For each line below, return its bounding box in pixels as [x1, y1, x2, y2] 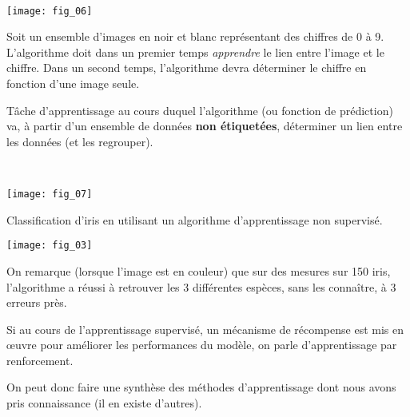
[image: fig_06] [6, 5, 93, 17]
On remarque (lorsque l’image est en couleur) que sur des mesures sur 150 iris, [6, 262, 391, 279]
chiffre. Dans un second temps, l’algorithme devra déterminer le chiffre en [6, 59, 367, 76]
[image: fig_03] [6, 240, 93, 252]
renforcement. [6, 351, 74, 368]
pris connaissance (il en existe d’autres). [6, 395, 202, 411]
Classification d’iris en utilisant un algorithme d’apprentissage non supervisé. [6, 211, 383, 228]
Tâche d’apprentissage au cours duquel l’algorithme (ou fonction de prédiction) [6, 101, 393, 118]
